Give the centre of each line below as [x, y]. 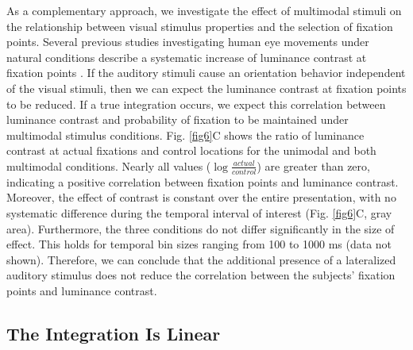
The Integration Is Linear [114, 333]
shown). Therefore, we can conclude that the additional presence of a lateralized [201, 259]
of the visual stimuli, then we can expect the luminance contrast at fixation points [206, 88]
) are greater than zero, [313, 165]
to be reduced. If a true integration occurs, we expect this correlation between [196, 104]
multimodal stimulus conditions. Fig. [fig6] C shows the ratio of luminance [185, 135]
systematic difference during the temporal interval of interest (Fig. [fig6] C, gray [199, 212]
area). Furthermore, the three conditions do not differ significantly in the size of [201, 228]
